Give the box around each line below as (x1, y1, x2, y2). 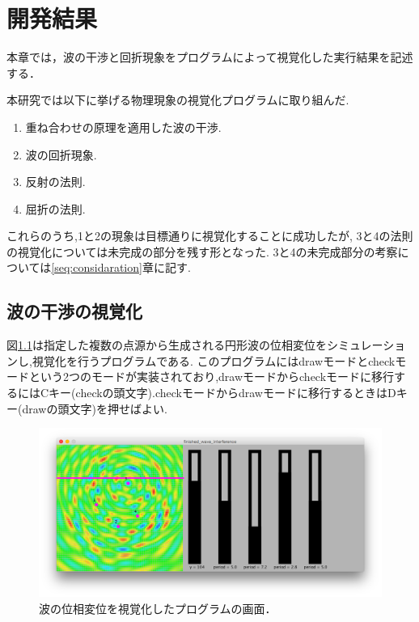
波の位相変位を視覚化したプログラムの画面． (39, 599, 277, 616)
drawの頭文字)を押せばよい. (22, 400, 167, 417)
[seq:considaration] (51, 259, 142, 276)
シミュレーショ (326, 336, 406, 353)
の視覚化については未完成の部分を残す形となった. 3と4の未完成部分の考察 (6, 243, 398, 260)
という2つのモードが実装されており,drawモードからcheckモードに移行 (28, 368, 395, 385)
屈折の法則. (25, 200, 86, 217)
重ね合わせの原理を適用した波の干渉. (25, 118, 222, 135)
